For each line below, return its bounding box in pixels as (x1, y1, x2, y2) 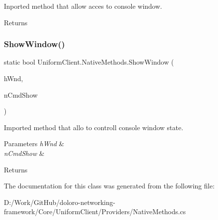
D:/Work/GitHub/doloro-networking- (4, 197, 115, 207)
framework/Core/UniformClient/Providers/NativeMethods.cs (4, 206, 186, 217)
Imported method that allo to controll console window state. (4, 122, 184, 132)
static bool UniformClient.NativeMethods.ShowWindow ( (4, 57, 174, 67)
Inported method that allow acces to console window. (4, 1, 162, 11)
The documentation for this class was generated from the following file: (4, 181, 215, 191)
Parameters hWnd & (4, 138, 64, 149)
